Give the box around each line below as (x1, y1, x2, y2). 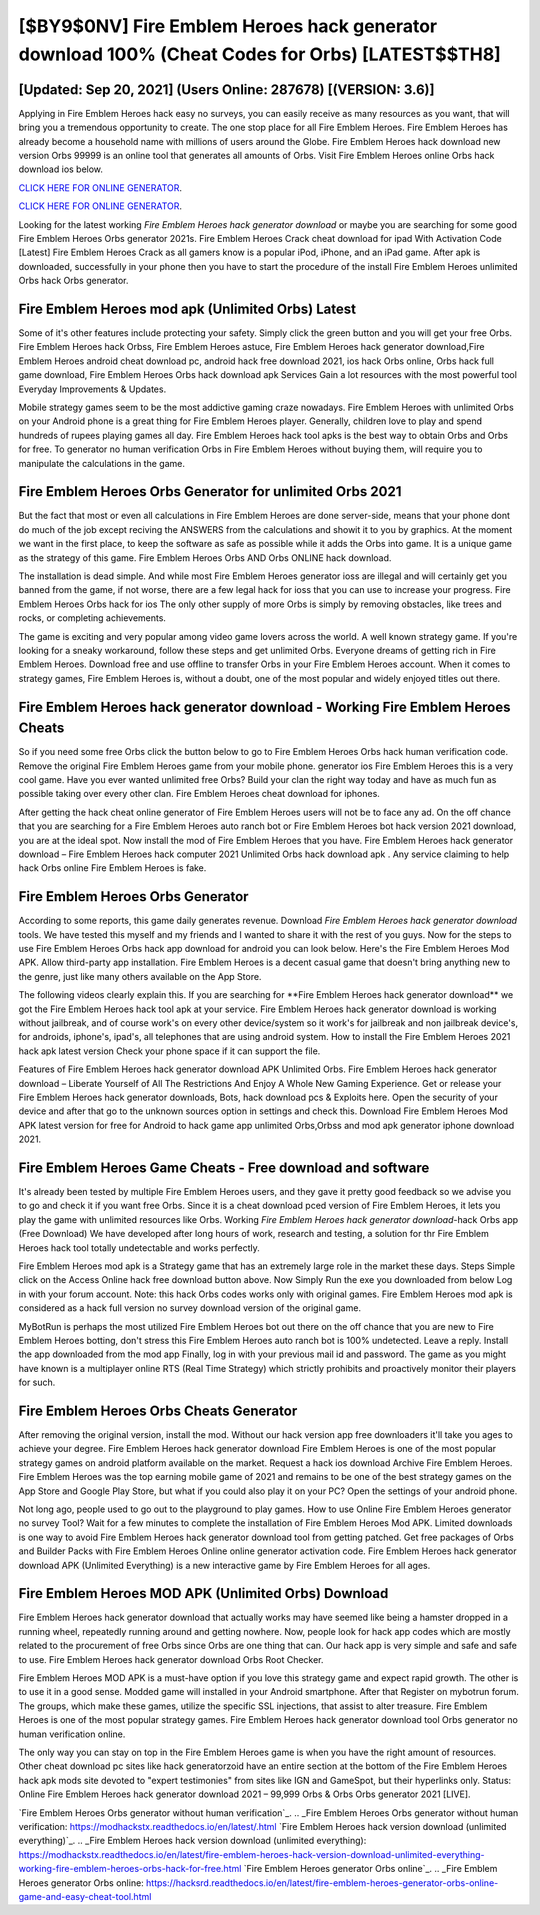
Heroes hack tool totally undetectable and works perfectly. (18, 1241, 260, 1254)
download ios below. (18, 163, 104, 175)
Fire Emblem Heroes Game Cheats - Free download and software (18, 1159, 430, 1176)
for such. (18, 1376, 56, 1389)
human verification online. (18, 1728, 126, 1740)
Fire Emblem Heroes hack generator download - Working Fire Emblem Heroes (18, 698, 511, 715)
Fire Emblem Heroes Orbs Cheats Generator (18, 1402, 298, 1419)
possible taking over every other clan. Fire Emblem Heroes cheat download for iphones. (18, 788, 380, 800)
